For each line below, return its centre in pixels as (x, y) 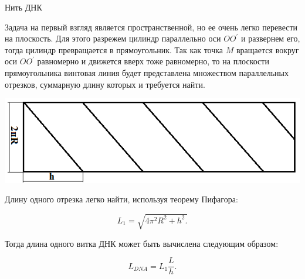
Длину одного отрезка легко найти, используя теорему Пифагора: (121, 199)
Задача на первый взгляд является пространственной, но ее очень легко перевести (151, 27)
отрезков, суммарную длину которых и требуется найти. (105, 84)
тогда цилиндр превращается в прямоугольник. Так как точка (114, 49)
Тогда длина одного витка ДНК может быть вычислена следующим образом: (142, 243)
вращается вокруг (268, 49)
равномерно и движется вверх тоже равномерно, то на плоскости (153, 61)
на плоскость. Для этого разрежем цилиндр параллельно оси (113, 38)
